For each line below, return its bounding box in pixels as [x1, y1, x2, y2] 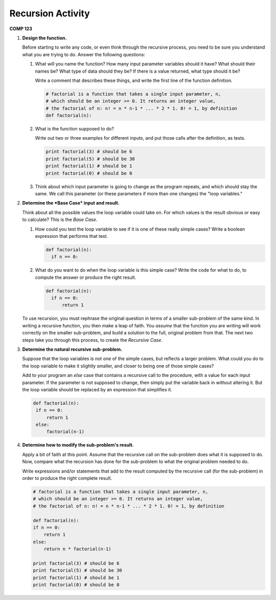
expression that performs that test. [35, 233, 108, 239]
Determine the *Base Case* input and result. [22, 200, 120, 206]
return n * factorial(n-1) [43, 546, 112, 552]
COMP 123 [9, 26, 33, 32]
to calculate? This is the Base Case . [22, 216, 98, 223]
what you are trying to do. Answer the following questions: [22, 51, 146, 57]
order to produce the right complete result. [22, 475, 112, 481]
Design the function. [22, 35, 67, 41]
